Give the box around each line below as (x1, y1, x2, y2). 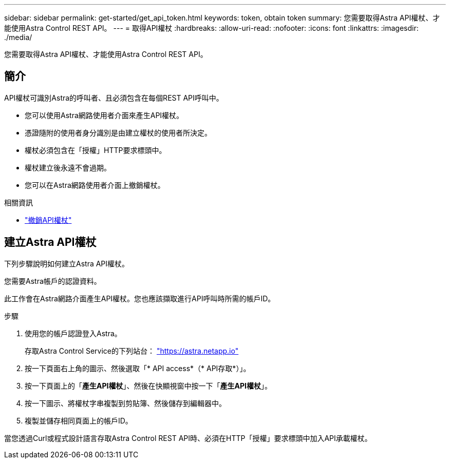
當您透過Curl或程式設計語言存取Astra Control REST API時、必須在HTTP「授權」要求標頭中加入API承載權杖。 (4, 433, 372, 442)
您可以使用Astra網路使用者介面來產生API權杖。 (25, 110, 184, 120)
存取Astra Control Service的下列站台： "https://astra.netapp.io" (25, 346, 239, 355)
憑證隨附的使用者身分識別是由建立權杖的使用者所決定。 (25, 128, 212, 137)
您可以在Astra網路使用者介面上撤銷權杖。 (25, 180, 165, 189)
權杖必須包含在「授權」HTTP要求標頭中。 (25, 145, 166, 155)
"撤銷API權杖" (25, 215, 72, 224)
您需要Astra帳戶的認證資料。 (4, 276, 101, 285)
